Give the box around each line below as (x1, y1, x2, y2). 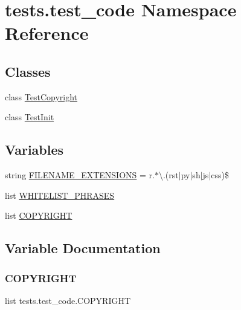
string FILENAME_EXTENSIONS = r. (5, 169, 155, 181)
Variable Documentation (5, 239, 161, 257)
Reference (5, 21, 89, 45)
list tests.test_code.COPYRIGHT (5, 294, 131, 306)
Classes (5, 62, 51, 80)
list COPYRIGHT (5, 209, 72, 222)
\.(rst (158, 169, 179, 181)
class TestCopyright (5, 90, 78, 103)
